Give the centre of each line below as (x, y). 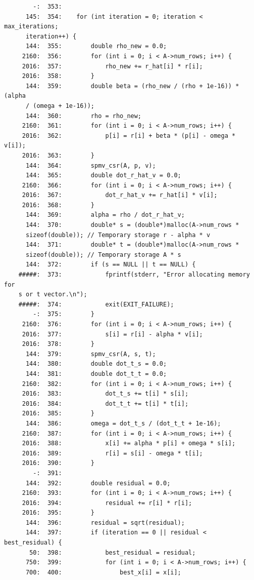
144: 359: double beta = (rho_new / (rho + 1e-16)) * (132, 86)
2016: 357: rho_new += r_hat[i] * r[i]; (112, 66)
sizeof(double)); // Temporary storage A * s (103, 255)
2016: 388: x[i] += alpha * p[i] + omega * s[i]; (129, 443)
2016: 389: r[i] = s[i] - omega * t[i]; (112, 453)
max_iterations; (31, 27)
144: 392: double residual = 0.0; (98, 483)
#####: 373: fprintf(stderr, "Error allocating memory (134, 275)
